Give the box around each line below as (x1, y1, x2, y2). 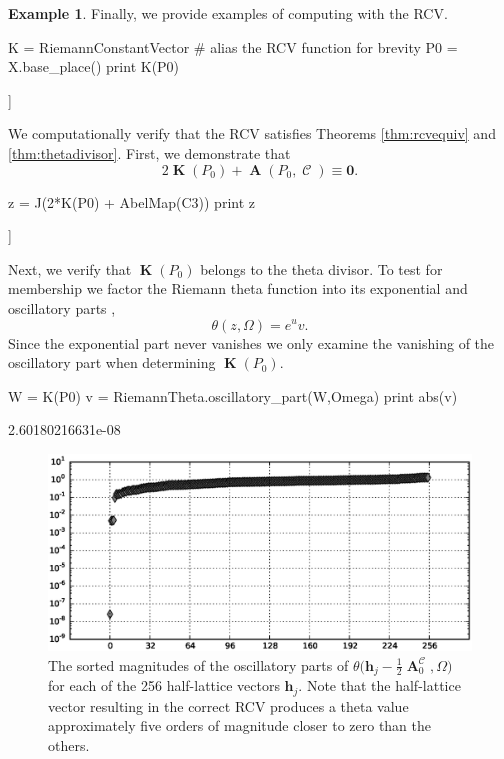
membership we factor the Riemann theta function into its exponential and (8, 278, 468, 299)
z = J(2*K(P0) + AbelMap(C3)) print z (8, 191, 256, 212)
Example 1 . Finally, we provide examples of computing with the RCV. (8, 3, 448, 23)
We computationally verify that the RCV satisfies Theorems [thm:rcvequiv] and (8, 123, 496, 144)
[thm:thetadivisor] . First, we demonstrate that (8, 142, 291, 163)
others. (48, 734, 90, 755)
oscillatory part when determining (8, 352, 216, 373)
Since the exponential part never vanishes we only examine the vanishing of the (8, 332, 495, 353)
